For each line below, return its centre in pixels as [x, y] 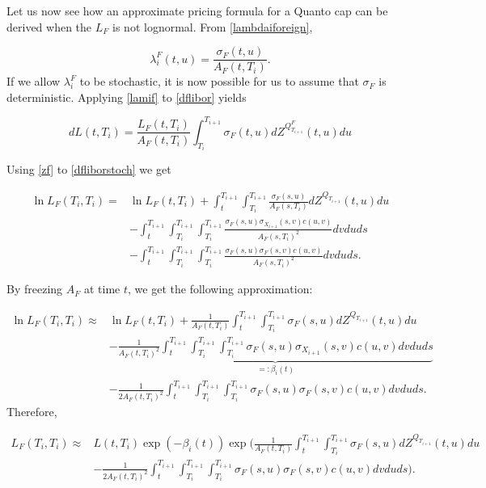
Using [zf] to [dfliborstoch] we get [89, 169]
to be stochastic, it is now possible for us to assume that [219, 81]
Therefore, [32, 412]
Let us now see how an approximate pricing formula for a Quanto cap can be [197, 11]
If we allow [34, 81]
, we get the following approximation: [220, 289]
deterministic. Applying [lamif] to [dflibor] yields [127, 97]
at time [102, 289]
